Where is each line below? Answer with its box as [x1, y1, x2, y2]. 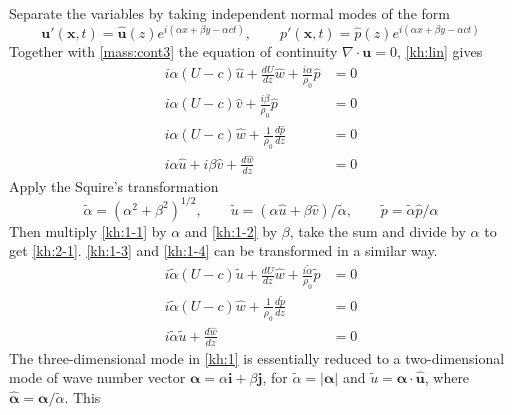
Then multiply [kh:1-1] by [9, 220, 167, 241]
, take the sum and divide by [289, 220, 466, 241]
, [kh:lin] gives [396, 41, 483, 62]
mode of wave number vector [9, 367, 186, 388]
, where [424, 367, 470, 388]
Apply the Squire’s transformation [9, 175, 219, 196]
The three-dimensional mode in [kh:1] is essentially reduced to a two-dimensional [9, 347, 505, 368]
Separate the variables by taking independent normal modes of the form [9, 3, 450, 23]
